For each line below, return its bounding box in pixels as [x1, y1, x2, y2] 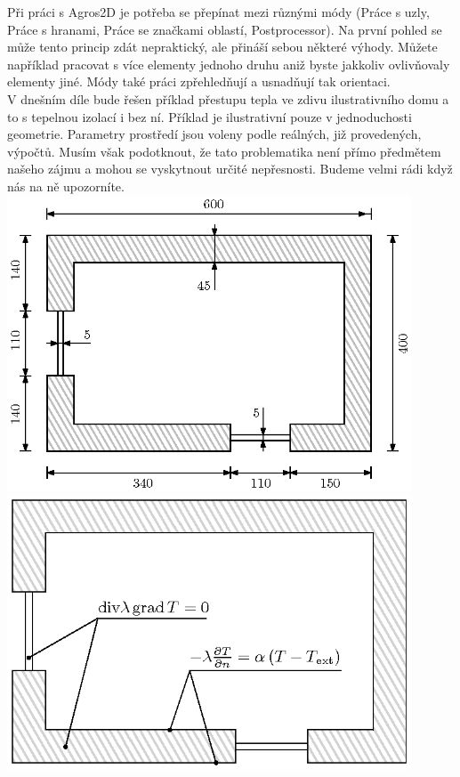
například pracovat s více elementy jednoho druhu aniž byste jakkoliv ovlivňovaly [7, 54, 450, 73]
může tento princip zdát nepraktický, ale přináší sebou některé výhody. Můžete [7, 37, 438, 56]
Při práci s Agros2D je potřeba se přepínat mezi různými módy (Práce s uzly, [7, 3, 430, 20]
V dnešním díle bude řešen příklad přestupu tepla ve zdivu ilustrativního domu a [7, 89, 449, 108]
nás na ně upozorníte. [7, 176, 125, 195]
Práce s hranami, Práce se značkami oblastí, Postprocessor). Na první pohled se [7, 20, 442, 38]
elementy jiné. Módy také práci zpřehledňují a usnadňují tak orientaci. [7, 72, 391, 91]
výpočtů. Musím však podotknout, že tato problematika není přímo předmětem [7, 142, 441, 160]
